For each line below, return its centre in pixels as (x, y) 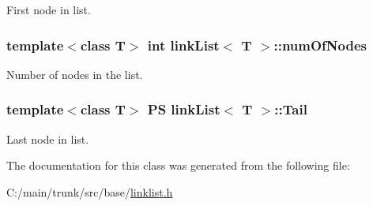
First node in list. (49, 9)
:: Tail (291, 109)
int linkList (183, 45)
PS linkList (184, 109)
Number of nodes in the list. (75, 74)
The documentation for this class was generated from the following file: (178, 165)
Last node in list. (48, 139)
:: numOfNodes (320, 45)
